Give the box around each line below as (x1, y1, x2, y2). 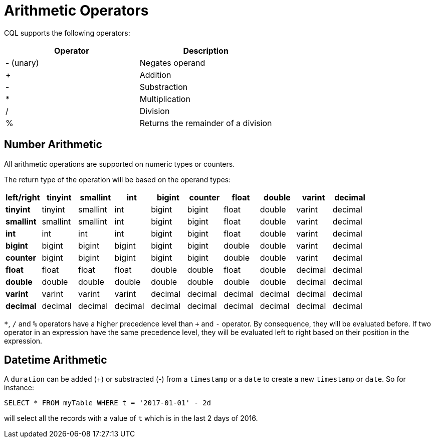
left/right (6, 192, 40, 202)
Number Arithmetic (4, 138, 102, 151)
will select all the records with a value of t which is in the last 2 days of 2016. (4, 414, 258, 423)
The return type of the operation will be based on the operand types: (4, 175, 231, 184)
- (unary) (6, 57, 39, 68)
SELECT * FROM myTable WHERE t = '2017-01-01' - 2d (4, 399, 211, 407)
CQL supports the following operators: (4, 28, 130, 37)
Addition (139, 69, 171, 80)
